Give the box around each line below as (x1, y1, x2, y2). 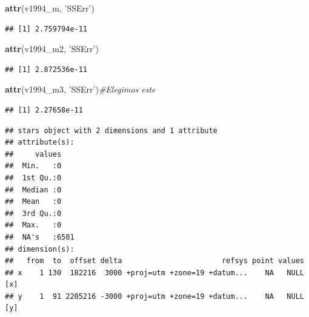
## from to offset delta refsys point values (5, 257, 304, 266)
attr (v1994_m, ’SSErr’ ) (5, 2, 95, 14)
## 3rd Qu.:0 (5, 209, 62, 218)
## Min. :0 (5, 162, 62, 171)
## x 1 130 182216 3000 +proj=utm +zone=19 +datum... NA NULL (5, 268, 304, 277)
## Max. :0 (5, 221, 62, 230)
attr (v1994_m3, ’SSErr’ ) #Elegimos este (5, 83, 156, 96)
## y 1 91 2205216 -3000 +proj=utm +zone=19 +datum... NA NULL (5, 292, 304, 301)
